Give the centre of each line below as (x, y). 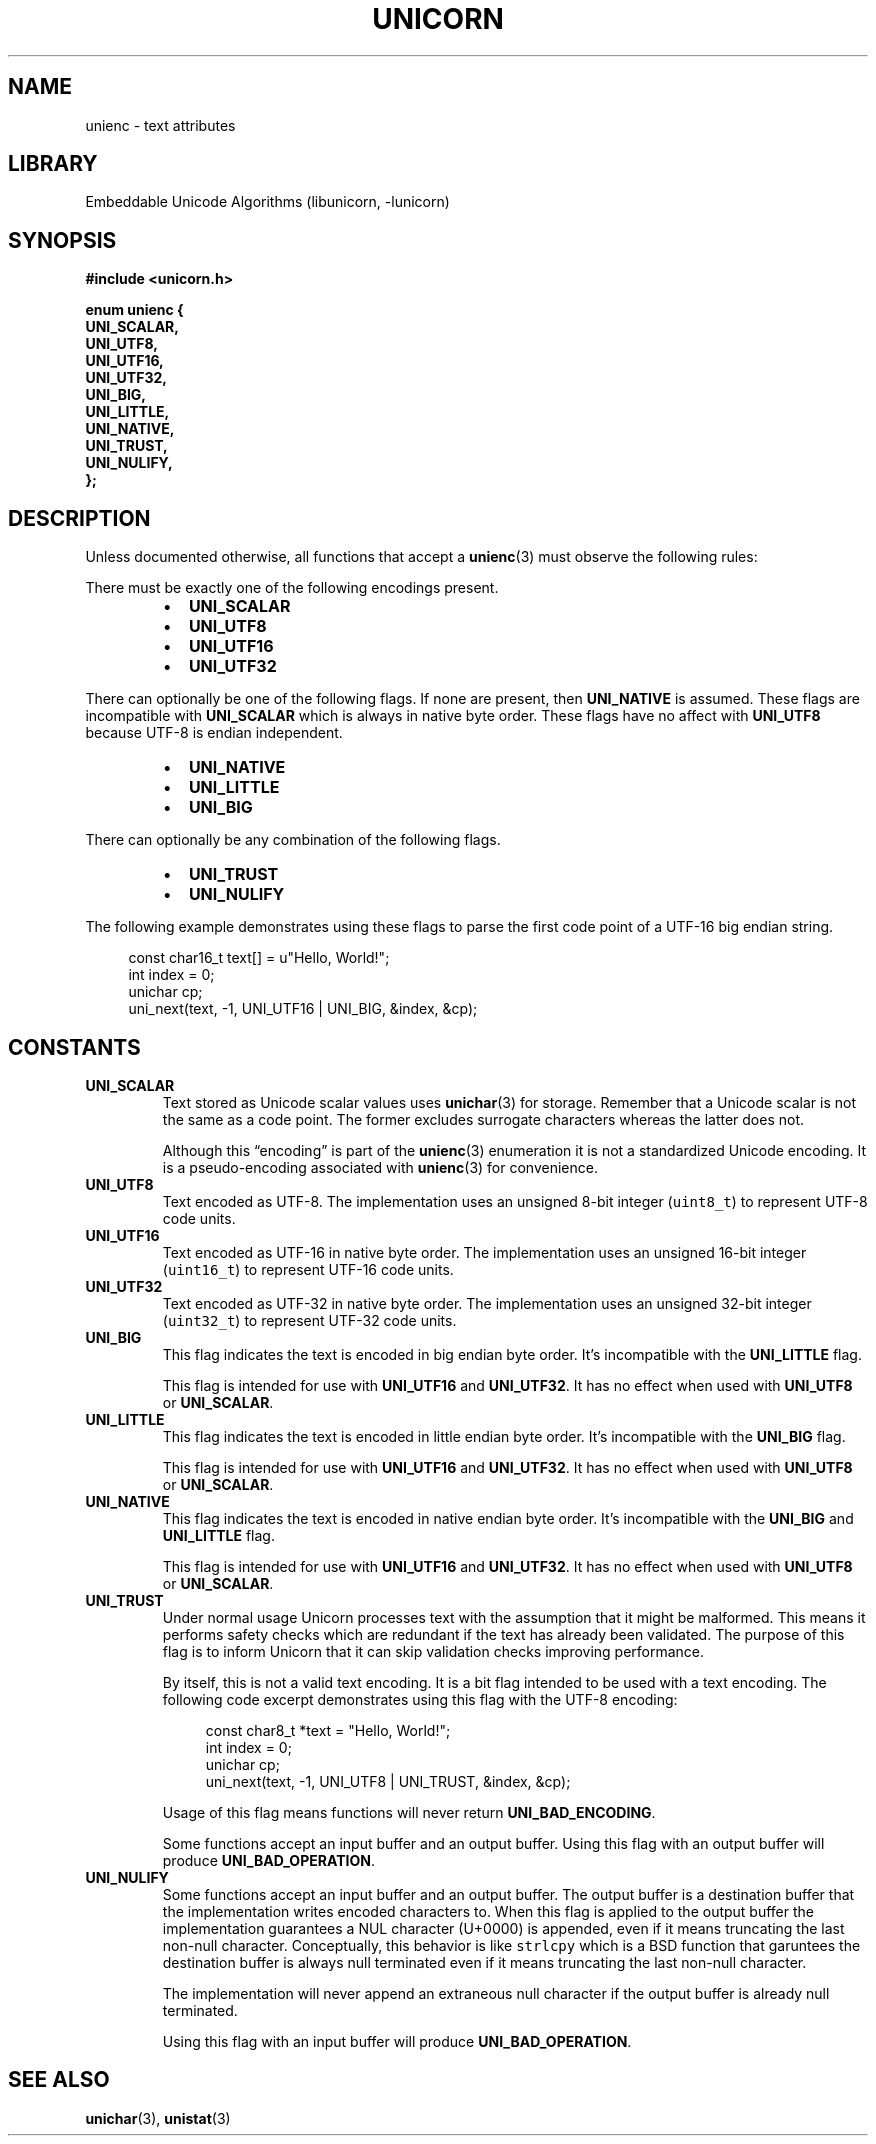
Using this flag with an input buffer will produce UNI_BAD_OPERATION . (397, 2041)
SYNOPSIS (62, 240)
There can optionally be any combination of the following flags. (293, 840)
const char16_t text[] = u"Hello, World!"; (259, 958)
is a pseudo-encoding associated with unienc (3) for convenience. (380, 1167)
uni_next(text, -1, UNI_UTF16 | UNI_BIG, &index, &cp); (303, 1009)
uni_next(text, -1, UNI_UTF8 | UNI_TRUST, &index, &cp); (388, 1781)
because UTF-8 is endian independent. (214, 733)
